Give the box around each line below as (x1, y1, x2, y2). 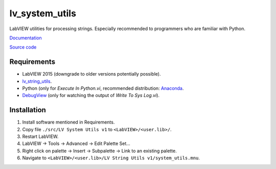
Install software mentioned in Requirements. (22, 119, 115, 125)
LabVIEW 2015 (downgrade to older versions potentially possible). (22, 71, 161, 77)
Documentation (9, 35, 42, 41)
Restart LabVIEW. (22, 133, 59, 140)
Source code (9, 44, 37, 51)
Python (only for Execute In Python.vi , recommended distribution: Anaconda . (22, 85, 184, 91)
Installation (9, 106, 46, 114)
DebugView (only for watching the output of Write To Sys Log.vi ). (22, 92, 160, 99)
